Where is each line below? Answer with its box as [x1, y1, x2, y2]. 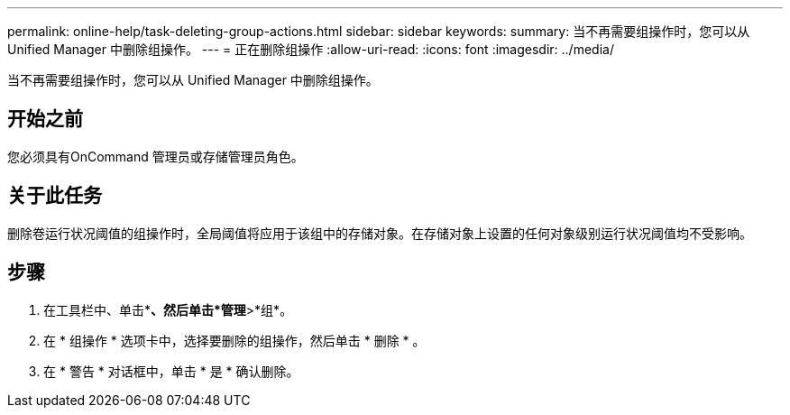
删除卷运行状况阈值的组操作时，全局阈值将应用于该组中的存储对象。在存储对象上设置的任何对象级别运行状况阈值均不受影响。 [7, 225, 752, 241]
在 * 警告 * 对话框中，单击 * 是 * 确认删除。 [43, 363, 299, 379]
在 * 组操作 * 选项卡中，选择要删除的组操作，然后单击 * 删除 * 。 [43, 332, 426, 348]
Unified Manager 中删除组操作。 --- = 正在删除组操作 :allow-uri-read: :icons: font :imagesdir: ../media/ [7, 41, 614, 57]
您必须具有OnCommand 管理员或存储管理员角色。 [7, 148, 304, 164]
